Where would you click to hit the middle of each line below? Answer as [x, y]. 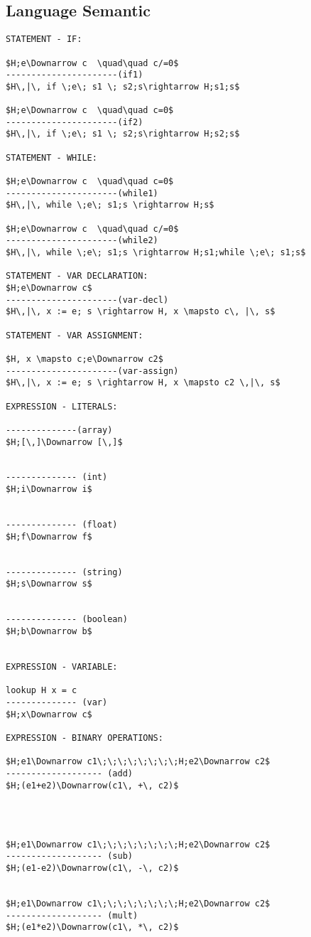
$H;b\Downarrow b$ [49, 632]
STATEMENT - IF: [44, 39]
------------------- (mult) [72, 915]
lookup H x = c [42, 691]
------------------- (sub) [69, 856]
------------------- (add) [69, 773]
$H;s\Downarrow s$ [49, 584]
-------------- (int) [57, 477]
